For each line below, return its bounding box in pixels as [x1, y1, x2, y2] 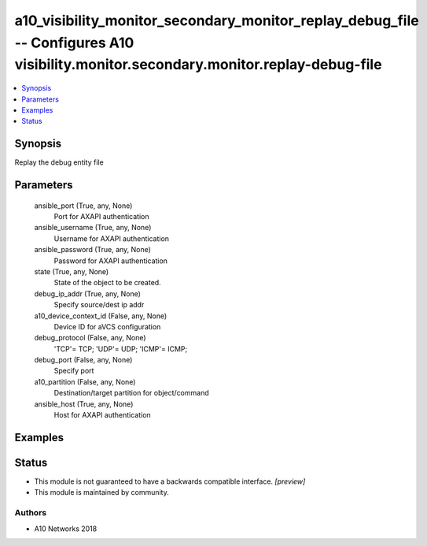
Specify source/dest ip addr [53, 300, 145, 310]
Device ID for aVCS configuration [53, 321, 161, 331]
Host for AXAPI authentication [53, 410, 151, 420]
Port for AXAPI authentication [53, 212, 149, 221]
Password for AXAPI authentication [53, 256, 168, 266]
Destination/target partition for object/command [53, 388, 209, 398]
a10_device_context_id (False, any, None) [34, 311, 167, 321]
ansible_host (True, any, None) [34, 399, 134, 409]
